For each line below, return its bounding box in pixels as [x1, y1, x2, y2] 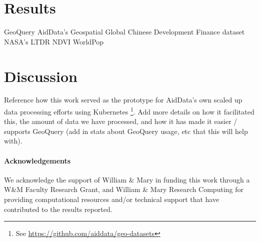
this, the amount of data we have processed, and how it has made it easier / [4, 116, 237, 126]
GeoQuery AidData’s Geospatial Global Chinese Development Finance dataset [4, 26, 245, 37]
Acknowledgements [4, 155, 71, 165]
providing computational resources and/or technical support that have [4, 194, 219, 204]
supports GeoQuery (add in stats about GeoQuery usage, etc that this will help [4, 125, 248, 136]
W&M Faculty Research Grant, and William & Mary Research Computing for [4, 184, 243, 194]
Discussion [4, 65, 77, 86]
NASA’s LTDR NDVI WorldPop [4, 36, 104, 46]
